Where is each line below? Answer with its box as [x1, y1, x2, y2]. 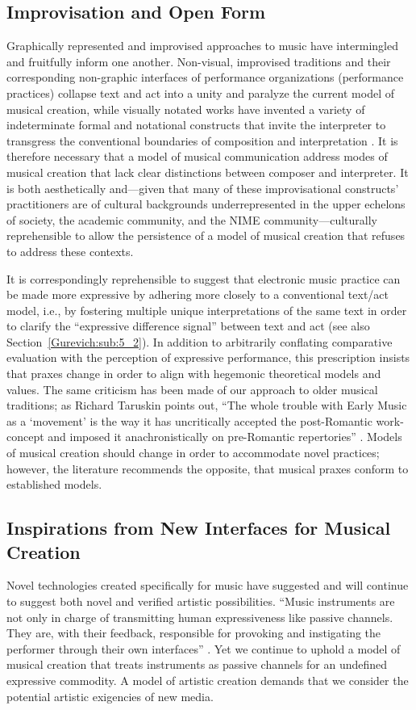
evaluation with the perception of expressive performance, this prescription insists [6, 349, 410, 366]
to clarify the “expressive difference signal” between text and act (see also [6, 317, 370, 334]
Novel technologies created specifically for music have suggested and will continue [6, 577, 409, 594]
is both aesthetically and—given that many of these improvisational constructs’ [6, 179, 399, 196]
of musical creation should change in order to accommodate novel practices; [6, 444, 380, 461]
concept [6, 428, 44, 445]
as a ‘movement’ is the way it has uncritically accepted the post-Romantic [6, 412, 372, 429]
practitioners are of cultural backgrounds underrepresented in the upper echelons [6, 195, 406, 212]
